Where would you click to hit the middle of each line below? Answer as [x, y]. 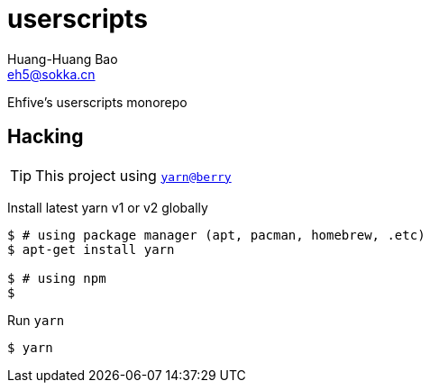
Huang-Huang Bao [63, 59]
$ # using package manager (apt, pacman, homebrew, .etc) [216, 235]
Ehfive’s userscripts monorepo [97, 102]
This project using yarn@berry [133, 175]
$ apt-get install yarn [91, 249]
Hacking [46, 137]
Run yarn [36, 320]
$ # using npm [57, 278]
